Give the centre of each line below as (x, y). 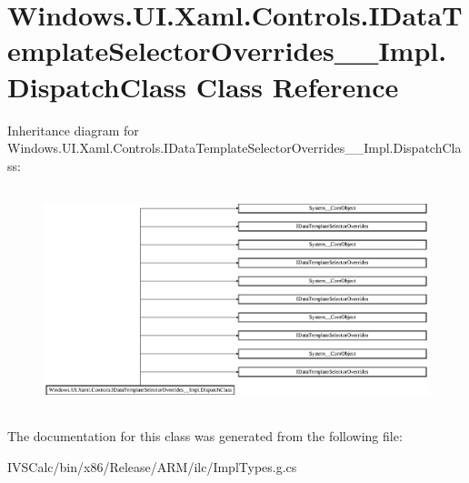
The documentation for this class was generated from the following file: (205, 435)
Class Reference (297, 86)
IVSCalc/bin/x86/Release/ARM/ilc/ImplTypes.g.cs (152, 466)
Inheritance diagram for (73, 130)
